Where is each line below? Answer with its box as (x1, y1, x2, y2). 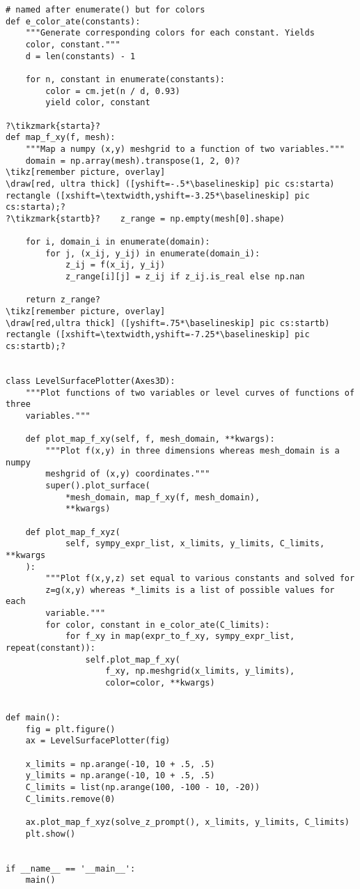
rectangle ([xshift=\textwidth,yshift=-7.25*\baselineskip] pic (6, 330, 310, 340)
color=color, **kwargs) (105, 678, 215, 688)
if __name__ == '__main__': (6, 863, 136, 874)
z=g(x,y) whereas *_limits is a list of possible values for (45, 585, 335, 595)
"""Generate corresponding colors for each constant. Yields (25, 28, 315, 38)
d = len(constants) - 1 (25, 51, 136, 61)
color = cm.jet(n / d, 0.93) (45, 86, 180, 96)
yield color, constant (45, 98, 150, 108)
